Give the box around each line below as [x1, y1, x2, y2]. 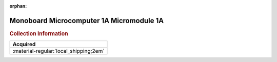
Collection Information [9, 30, 69, 37]
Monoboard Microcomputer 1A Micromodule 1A [9, 16, 164, 25]
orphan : [9, 3, 27, 9]
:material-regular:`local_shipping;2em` [12, 48, 105, 55]
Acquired [12, 41, 36, 48]
